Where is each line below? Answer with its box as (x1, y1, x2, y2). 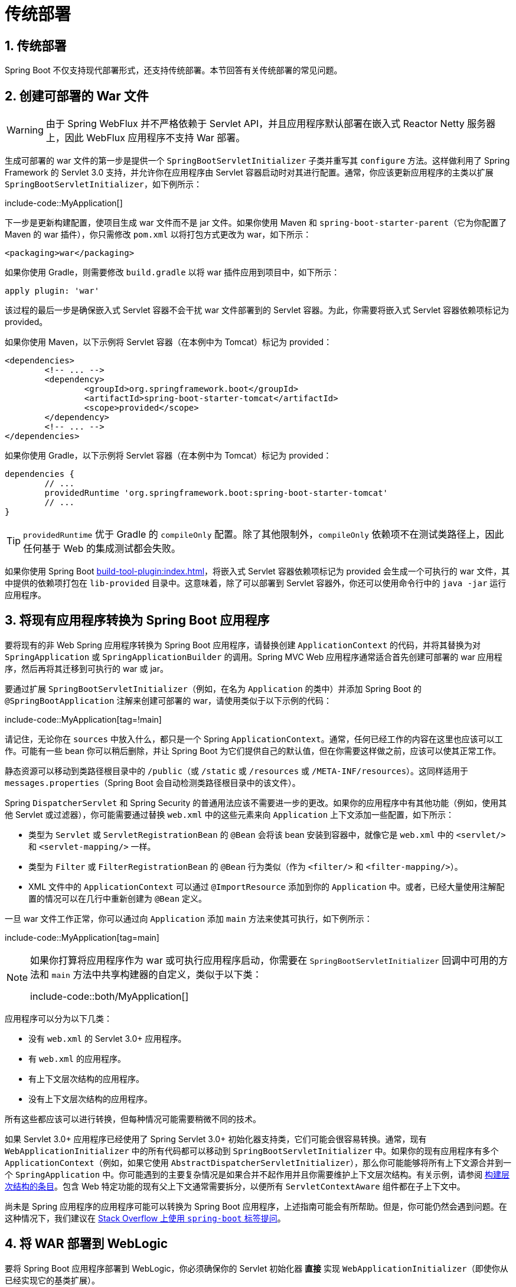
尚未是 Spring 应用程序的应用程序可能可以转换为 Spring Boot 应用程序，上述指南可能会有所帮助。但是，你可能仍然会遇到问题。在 (5, 1201, 507, 1211)
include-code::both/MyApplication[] (30, 990, 189, 1002)
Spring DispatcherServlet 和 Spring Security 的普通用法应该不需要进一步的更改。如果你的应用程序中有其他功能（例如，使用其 (5, 797, 507, 808)
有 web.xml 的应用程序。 (28, 1053, 126, 1064)
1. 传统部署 (5, 38, 67, 53)
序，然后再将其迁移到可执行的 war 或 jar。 (5, 663, 168, 674)
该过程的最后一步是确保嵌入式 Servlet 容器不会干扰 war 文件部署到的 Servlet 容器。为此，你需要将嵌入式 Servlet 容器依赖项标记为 (5, 305, 510, 316)
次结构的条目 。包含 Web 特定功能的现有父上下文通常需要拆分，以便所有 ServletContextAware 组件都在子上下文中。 (5, 1181, 465, 1191)
